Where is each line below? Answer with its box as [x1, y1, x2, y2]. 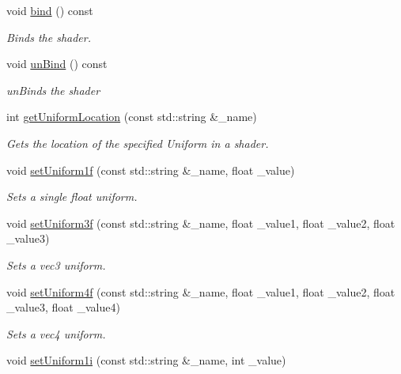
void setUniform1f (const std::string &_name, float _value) [6, 161, 295, 178]
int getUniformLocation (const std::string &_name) [6, 108, 257, 125]
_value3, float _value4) [6, 299, 120, 315]
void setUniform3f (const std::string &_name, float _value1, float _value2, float [6, 214, 395, 231]
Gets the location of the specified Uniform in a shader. [6, 134, 269, 151]
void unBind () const [6, 55, 108, 72]
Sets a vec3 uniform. [6, 256, 106, 273]
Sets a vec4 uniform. [6, 325, 106, 342]
